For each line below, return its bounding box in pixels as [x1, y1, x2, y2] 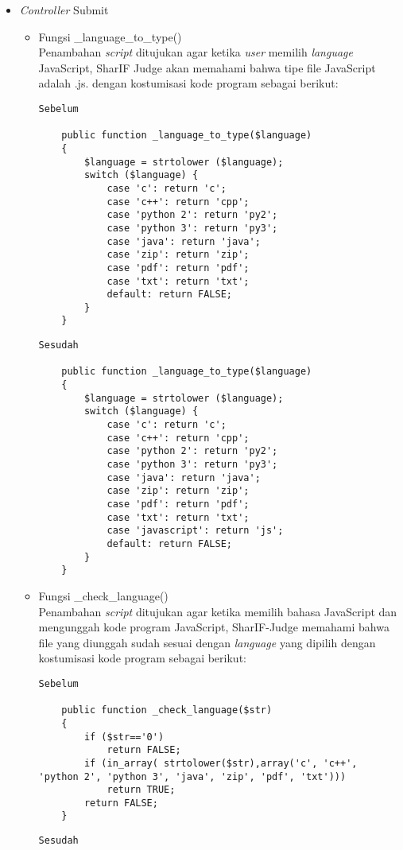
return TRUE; [107, 784, 176, 796]
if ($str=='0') [83, 731, 165, 743]
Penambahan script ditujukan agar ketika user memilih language [38, 44, 353, 60]
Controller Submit [19, 2, 109, 17]
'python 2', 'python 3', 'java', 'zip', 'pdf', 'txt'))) [38, 770, 347, 782]
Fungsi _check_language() [38, 587, 169, 604]
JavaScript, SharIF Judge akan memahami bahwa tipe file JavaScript [38, 59, 376, 76]
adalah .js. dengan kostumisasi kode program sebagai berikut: [38, 75, 339, 91]
